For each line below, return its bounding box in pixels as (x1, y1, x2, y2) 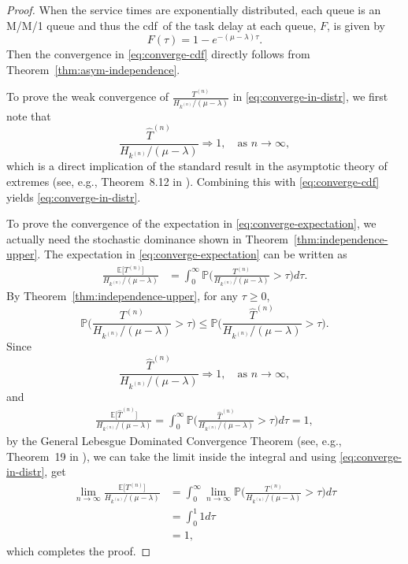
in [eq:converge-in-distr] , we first (232, 88, 388, 105)
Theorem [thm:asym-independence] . (6, 61, 180, 77)
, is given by (327, 17, 385, 33)
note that (6, 107, 51, 124)
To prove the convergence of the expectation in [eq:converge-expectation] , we (6, 215, 376, 232)
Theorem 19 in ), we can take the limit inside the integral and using (6, 447, 336, 464)
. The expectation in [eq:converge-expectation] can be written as (37, 246, 347, 262)
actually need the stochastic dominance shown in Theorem (6, 230, 289, 247)
